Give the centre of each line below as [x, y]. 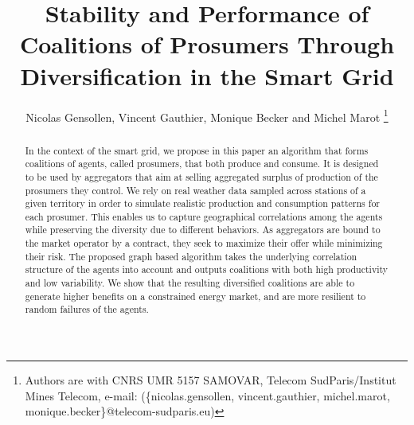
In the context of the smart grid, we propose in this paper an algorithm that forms [197, 150]
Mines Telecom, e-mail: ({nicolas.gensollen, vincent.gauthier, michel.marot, [207, 395]
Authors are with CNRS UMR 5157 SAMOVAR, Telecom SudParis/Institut [211, 380]
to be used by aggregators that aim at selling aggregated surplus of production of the [201, 176]
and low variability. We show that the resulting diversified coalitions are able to [190, 283]
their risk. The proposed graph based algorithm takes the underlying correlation [191, 256]
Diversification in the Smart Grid [207, 75]
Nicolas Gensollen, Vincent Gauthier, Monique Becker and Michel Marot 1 [207, 115]
